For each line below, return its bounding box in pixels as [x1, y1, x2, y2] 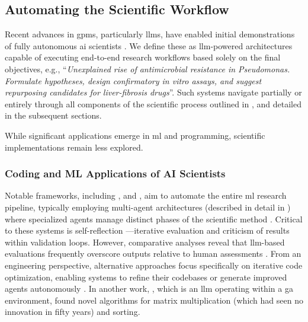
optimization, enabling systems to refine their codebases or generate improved [5, 270, 287, 283]
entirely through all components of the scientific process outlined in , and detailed [5, 97, 301, 110]
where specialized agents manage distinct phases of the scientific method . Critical [5, 212, 303, 225]
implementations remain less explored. [5, 141, 143, 153]
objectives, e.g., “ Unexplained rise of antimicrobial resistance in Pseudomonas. [5, 62, 290, 75]
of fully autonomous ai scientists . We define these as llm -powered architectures [5, 39, 293, 52]
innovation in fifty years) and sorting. [5, 305, 140, 318]
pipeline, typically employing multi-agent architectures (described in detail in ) [5, 200, 291, 213]
